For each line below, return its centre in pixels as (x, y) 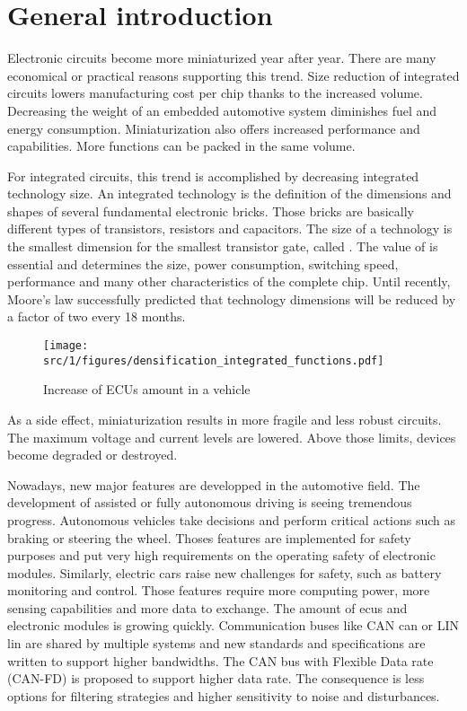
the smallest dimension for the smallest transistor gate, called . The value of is (223, 246)
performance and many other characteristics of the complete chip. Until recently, (229, 281)
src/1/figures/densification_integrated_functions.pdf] (214, 360)
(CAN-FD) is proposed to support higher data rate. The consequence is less (216, 678)
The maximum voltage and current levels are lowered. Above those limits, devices (232, 437)
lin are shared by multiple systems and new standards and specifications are (216, 643)
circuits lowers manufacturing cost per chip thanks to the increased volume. (215, 93)
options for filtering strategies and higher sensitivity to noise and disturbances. (224, 695)
